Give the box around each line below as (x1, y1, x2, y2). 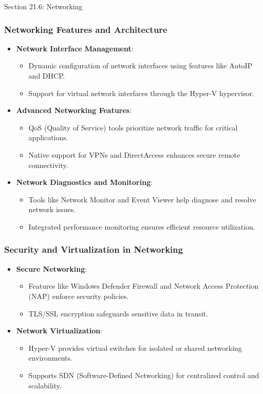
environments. (28, 352, 72, 363)
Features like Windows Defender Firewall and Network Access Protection (28, 280, 259, 291)
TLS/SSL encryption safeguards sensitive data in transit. (28, 308, 208, 318)
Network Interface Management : (16, 43, 134, 53)
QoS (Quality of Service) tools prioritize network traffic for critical (28, 122, 238, 133)
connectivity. (28, 159, 68, 170)
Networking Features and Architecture (4, 23, 167, 35)
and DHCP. (28, 70, 65, 81)
